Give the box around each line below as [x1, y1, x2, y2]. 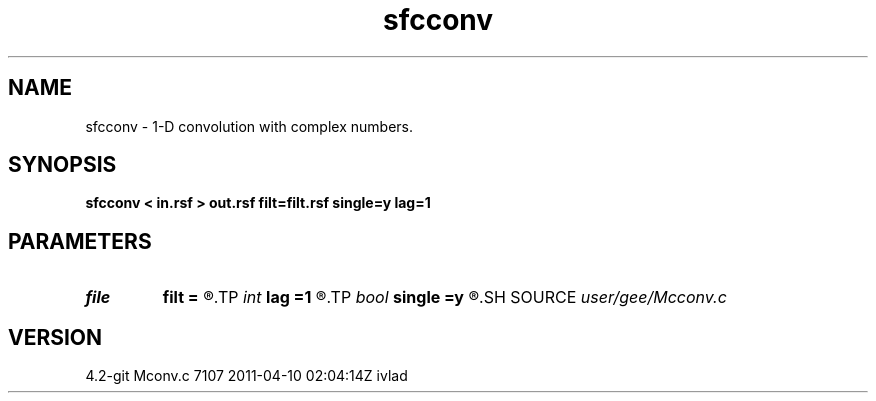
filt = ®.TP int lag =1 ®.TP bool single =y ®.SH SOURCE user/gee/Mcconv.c [162, 287, 727, 308]
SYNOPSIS [8, 152, 117, 178]
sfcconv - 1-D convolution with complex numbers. [85, 117, 413, 135]
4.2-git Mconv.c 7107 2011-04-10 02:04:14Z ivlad [85, 367, 408, 385]
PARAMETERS [8, 228, 152, 254]
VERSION [8, 324, 103, 350]
